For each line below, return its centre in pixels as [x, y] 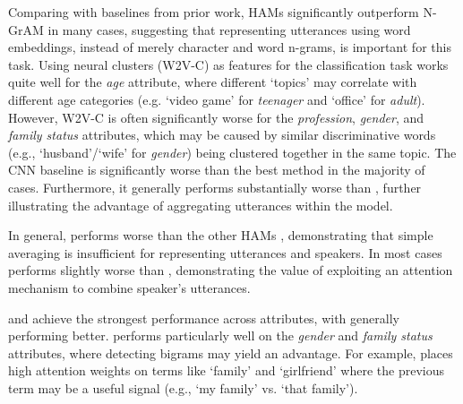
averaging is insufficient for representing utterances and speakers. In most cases [225, 252]
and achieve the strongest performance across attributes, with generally [204, 318]
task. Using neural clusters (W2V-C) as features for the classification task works [228, 64]
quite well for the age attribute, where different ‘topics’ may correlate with [213, 82]
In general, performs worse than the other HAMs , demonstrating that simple [221, 235]
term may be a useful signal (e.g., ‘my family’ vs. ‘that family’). [183, 387]
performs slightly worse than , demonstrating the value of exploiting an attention [231, 270]
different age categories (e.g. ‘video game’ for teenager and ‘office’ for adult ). [217, 99]
